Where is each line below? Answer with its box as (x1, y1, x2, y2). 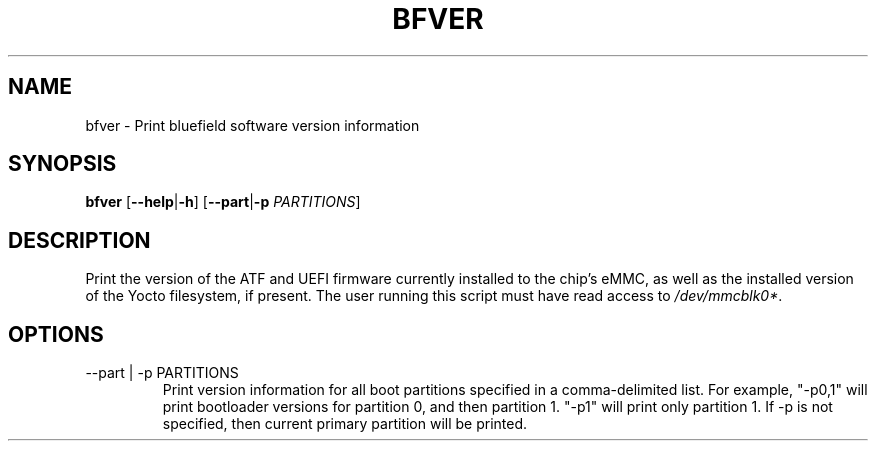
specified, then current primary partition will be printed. (162, 415, 528, 433)
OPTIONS (8, 321, 104, 347)
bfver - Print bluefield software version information (85, 116, 420, 134)
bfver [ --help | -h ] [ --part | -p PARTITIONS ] (85, 193, 361, 211)
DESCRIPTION (8, 227, 151, 253)
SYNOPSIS (8, 151, 117, 177)
